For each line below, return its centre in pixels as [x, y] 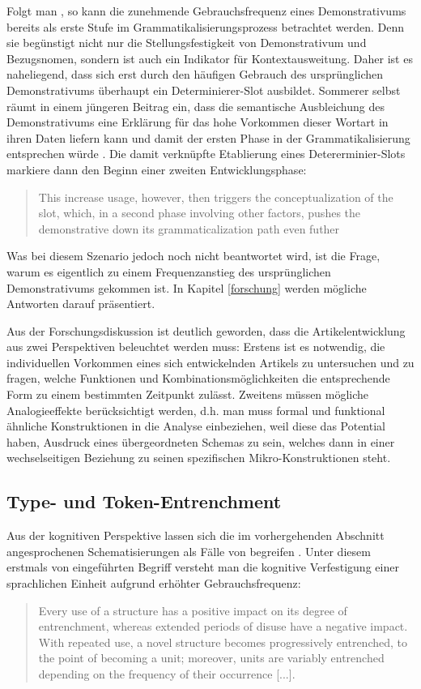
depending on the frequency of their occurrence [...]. [167, 673]
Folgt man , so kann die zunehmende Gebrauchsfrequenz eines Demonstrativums [206, 11]
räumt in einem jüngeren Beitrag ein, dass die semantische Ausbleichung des [196, 106]
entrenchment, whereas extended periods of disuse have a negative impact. [223, 626]
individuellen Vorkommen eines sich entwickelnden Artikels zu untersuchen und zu [210, 362]
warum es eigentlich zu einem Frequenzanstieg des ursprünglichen [169, 271]
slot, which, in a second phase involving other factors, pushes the [200, 213]
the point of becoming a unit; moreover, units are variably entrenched [211, 658]
